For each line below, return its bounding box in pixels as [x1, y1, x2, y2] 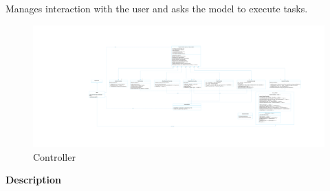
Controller [33, 149, 76, 164]
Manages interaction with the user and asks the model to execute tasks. [5, 1, 308, 15]
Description [5, 172, 62, 187]
